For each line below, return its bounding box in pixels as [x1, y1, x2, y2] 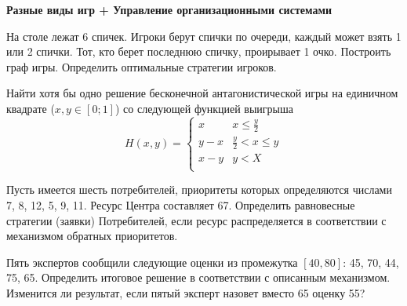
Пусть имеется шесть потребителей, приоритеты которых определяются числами [6, 181, 392, 198]
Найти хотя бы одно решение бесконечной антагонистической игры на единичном [6, 85, 398, 101]
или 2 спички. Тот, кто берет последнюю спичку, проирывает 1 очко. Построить [6, 43, 391, 60]
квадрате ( [6, 100, 55, 116]
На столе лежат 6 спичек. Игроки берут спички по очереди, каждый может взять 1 [6, 27, 402, 44]
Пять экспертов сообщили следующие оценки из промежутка [6, 253, 298, 270]
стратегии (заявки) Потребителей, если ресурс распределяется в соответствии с [6, 212, 387, 228]
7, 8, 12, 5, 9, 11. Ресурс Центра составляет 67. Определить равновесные [6, 197, 355, 213]
